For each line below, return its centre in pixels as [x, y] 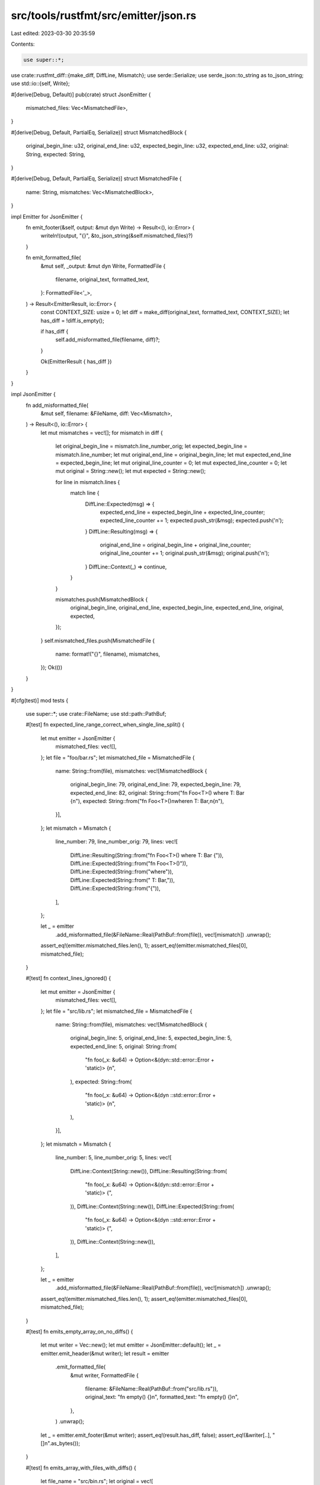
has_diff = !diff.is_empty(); [73, 320]
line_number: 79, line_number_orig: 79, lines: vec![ [116, 842]
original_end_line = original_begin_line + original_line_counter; [175, 545]
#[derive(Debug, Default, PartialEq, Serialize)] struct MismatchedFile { [96, 179]
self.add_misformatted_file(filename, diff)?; [108, 340]
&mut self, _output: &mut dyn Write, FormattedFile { [103, 266]
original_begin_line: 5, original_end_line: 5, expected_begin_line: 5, [151, 1038]
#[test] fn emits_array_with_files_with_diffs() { [81, 1468]
